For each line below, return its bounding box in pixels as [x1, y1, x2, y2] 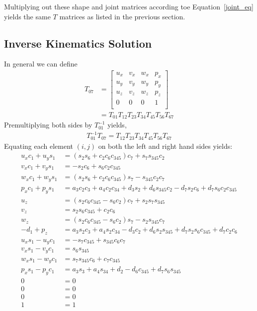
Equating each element [4, 140, 74, 151]
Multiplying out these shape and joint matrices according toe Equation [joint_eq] [4, 1, 254, 11]
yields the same [4, 11, 51, 21]
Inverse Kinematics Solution [4, 35, 152, 51]
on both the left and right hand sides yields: [98, 140, 233, 151]
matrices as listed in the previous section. [59, 11, 185, 21]
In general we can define [4, 59, 78, 69]
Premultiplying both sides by [4, 120, 92, 130]
